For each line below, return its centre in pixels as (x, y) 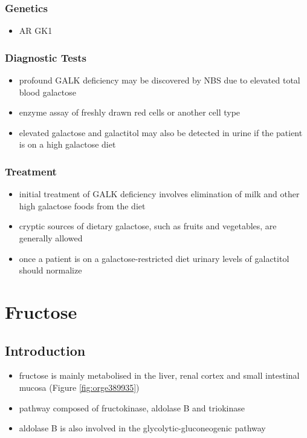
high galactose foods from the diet (82, 205)
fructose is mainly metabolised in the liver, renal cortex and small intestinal (159, 375)
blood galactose (47, 92)
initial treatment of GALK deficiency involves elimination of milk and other (159, 194)
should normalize (50, 270)
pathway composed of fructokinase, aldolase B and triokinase (132, 407)
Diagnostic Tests (46, 57)
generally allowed (51, 238)
